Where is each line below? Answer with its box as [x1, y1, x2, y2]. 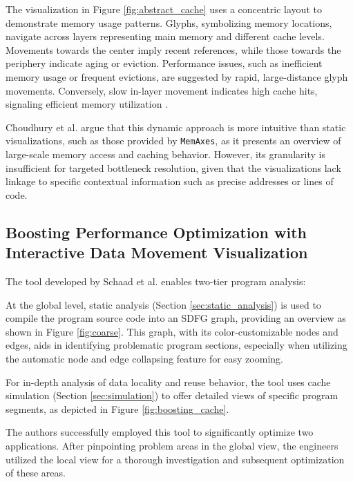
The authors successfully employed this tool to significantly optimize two [6, 425, 314, 439]
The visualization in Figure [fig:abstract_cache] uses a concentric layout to [6, 2, 322, 16]
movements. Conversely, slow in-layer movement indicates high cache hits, [6, 83, 318, 97]
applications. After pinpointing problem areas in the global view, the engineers [6, 438, 338, 452]
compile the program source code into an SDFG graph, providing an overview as [6, 311, 346, 325]
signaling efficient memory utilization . [6, 97, 169, 111]
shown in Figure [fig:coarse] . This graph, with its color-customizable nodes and [6, 324, 338, 338]
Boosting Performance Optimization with [6, 221, 307, 242]
